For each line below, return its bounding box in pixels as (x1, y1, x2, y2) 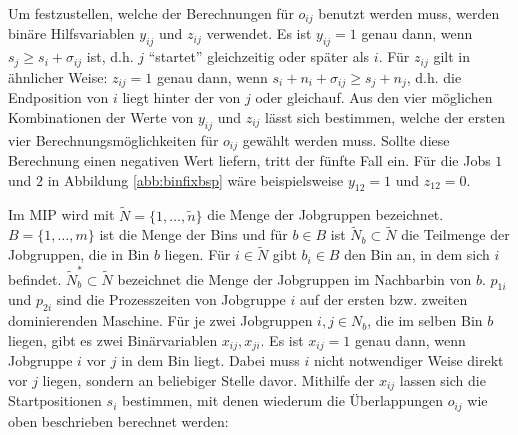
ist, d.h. (86, 46, 134, 67)
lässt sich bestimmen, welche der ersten (265, 106, 506, 127)
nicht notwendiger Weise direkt (314, 350, 504, 371)
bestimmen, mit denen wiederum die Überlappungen (121, 390, 443, 411)
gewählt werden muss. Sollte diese (242, 129, 450, 150)
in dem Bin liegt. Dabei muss (121, 350, 300, 371)
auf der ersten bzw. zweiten (299, 289, 468, 310)
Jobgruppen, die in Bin (8, 244, 150, 265)
